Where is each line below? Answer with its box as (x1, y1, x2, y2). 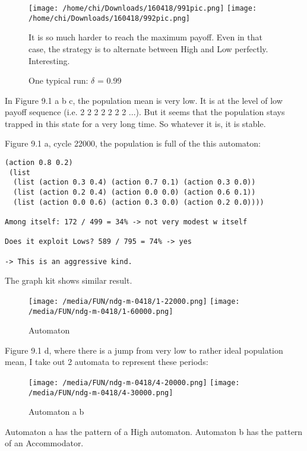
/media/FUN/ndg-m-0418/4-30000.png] (29, 388, 173, 397)
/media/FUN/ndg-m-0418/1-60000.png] (29, 307, 173, 316)
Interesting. (29, 54, 70, 66)
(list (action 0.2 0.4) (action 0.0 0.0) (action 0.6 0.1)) (13, 188, 256, 197)
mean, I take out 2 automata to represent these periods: (5, 355, 208, 368)
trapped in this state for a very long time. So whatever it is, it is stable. (5, 117, 266, 129)
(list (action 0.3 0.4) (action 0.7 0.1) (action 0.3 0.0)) (13, 178, 256, 187)
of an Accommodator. (5, 437, 84, 449)
